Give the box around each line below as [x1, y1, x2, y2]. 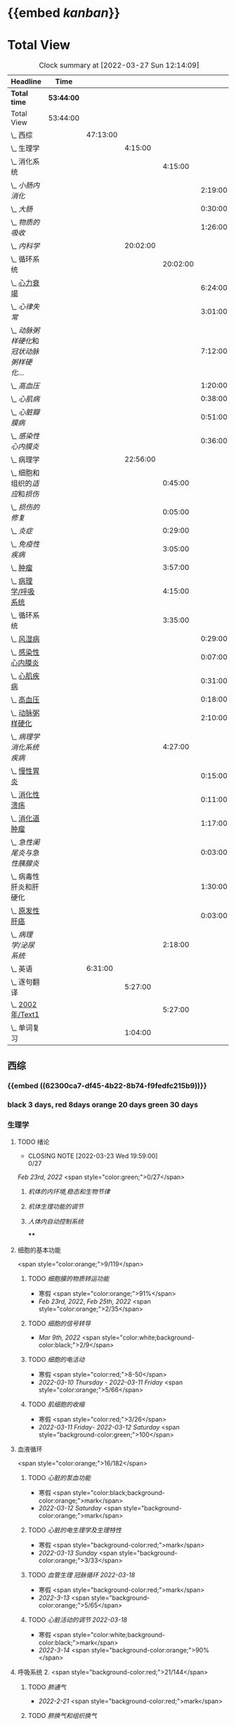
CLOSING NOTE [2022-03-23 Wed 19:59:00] [27, 1152, 158, 1160]
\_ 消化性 [11, 790, 40, 800]
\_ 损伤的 [11, 502, 40, 512]
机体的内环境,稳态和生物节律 [27, 1187, 110, 1195]
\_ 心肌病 [11, 394, 40, 404]
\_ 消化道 [11, 814, 40, 824]
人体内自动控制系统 [27, 1217, 84, 1226]
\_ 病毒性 [11, 872, 40, 881]
